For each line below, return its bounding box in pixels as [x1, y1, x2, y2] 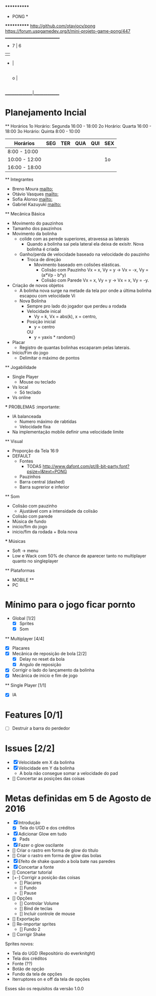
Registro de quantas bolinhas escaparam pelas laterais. [19, 345, 131, 350]
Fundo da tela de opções [12, 971, 62, 977]
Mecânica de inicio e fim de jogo [12, 672, 78, 679]
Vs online [12, 394, 31, 400]
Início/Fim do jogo [12, 349, 49, 355]
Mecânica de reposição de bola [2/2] [12, 651, 87, 657]
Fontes [19, 458, 33, 464]
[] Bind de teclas [19, 906, 53, 912]
